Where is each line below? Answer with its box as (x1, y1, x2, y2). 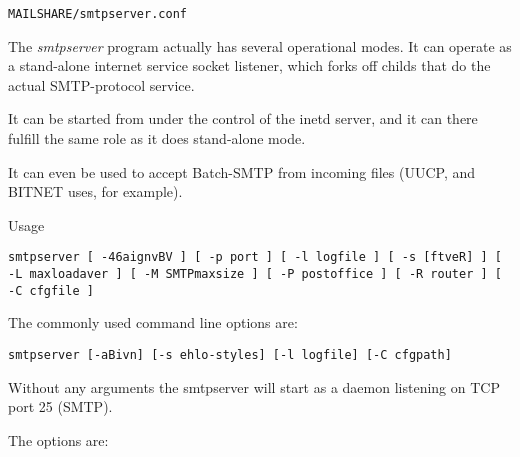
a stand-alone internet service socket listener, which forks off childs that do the (8, 55, 491, 76)
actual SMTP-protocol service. (8, 74, 195, 95)
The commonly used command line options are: (8, 312, 298, 333)
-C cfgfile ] (8, 283, 94, 298)
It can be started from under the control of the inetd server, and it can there (8, 108, 478, 129)
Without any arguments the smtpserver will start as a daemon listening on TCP (8, 376, 500, 397)
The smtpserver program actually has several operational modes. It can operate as (8, 35, 512, 56)
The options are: (8, 429, 109, 450)
